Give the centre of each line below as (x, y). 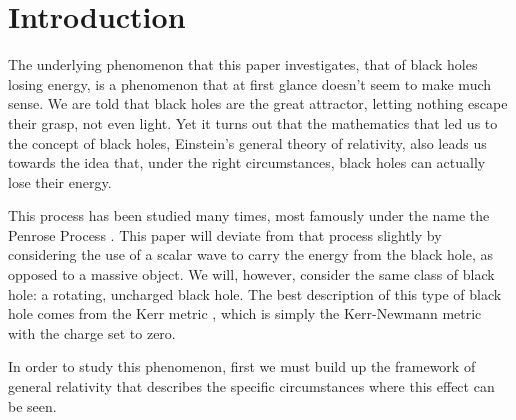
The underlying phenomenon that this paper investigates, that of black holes (243, 64)
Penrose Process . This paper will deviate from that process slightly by (225, 234)
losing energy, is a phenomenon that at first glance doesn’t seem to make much (250, 83)
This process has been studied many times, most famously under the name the (249, 215)
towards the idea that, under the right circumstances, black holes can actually (247, 162)
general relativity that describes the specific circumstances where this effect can (251, 386)
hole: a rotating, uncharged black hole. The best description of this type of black (255, 293)
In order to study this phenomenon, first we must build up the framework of (242, 366)
